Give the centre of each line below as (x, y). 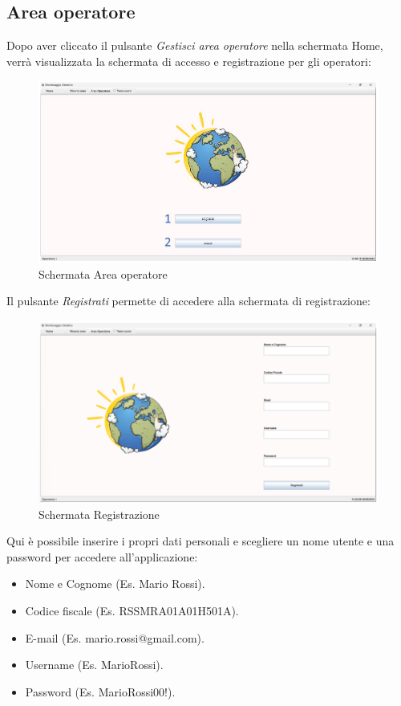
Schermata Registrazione (99, 514)
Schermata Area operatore (103, 273)
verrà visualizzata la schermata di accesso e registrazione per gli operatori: (189, 61)
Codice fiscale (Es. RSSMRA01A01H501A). (132, 611)
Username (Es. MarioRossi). (94, 665)
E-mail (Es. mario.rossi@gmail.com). (115, 637)
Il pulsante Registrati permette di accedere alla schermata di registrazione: (188, 301)
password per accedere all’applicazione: (102, 556)
